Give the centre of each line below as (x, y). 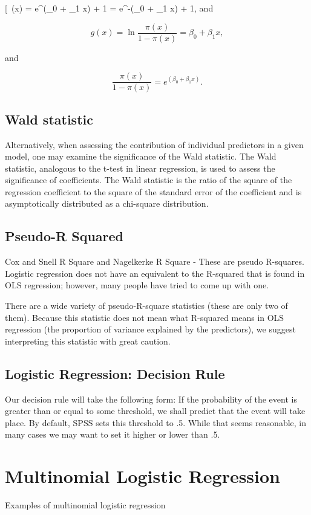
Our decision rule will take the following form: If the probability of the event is (151, 399)
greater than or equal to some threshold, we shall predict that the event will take (155, 411)
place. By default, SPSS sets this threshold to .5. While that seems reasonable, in (156, 422)
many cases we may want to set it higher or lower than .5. (113, 434)
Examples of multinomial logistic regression (85, 505)
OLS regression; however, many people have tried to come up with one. (137, 285)
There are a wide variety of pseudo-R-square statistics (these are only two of (146, 306)
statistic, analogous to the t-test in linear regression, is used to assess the (140, 168)
